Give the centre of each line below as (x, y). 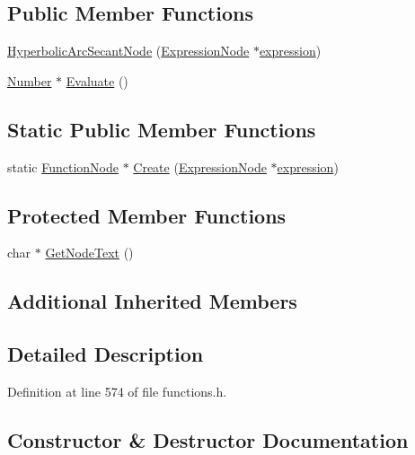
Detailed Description (106, 354)
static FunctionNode (63, 166)
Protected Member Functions (147, 215)
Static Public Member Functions (162, 129)
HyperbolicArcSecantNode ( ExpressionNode (128, 51)
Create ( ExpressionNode (200, 166)
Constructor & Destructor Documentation (208, 439)
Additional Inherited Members (152, 301)
